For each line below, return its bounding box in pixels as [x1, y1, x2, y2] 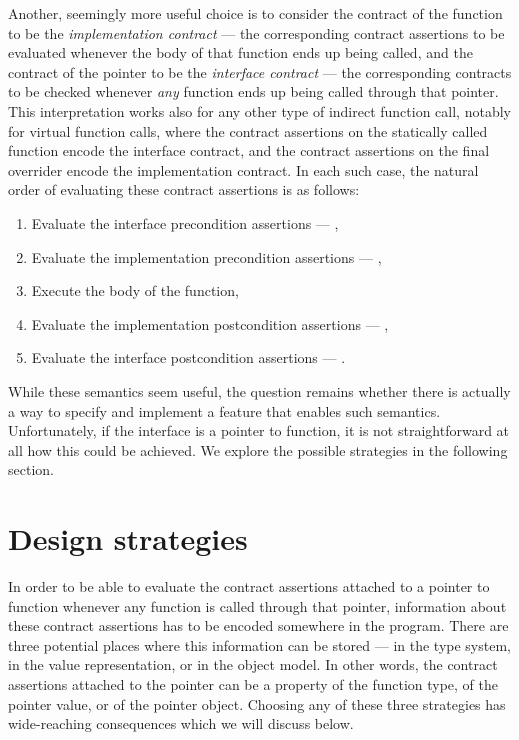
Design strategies [8, 518, 248, 559]
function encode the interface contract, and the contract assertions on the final [8, 140, 490, 161]
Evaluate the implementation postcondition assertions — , [31, 313, 389, 334]
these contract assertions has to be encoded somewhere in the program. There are [8, 615, 509, 636]
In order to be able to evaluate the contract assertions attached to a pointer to [8, 576, 490, 596]
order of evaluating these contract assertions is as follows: [8, 179, 360, 200]
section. [8, 459, 54, 480]
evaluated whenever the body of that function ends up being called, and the [8, 42, 473, 63]
